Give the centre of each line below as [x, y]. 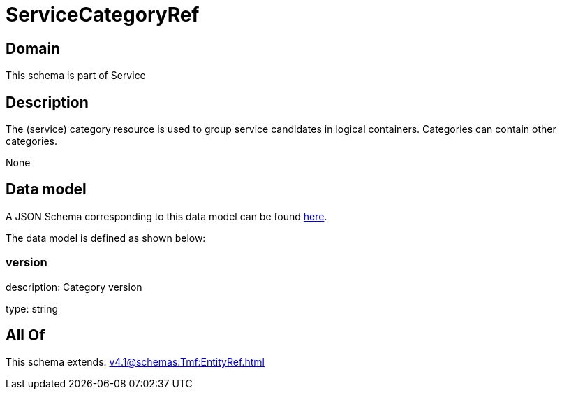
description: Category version [74, 287]
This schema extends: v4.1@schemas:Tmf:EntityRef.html [135, 362]
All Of [25, 336]
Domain [33, 48]
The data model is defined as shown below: [106, 238]
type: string [32, 308]
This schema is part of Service [76, 76]
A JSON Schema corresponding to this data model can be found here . [167, 216]
